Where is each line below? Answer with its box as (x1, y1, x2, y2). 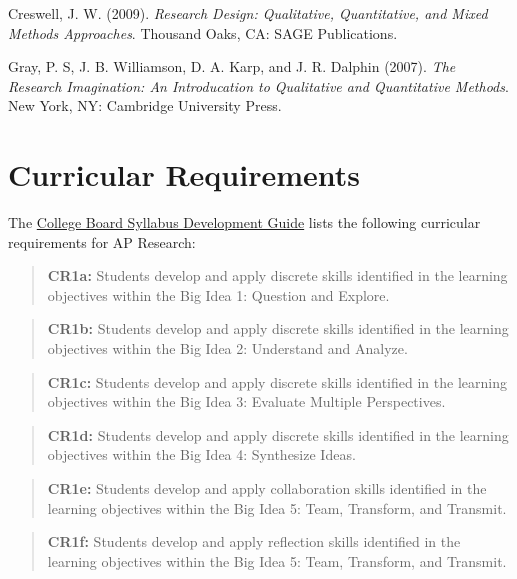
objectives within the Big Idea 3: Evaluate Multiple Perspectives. (47, 391, 446, 412)
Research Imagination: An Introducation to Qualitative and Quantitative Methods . (8, 75, 509, 96)
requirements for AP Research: (8, 231, 196, 252)
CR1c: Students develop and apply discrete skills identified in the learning (47, 371, 507, 392)
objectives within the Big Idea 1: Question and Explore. (47, 284, 390, 305)
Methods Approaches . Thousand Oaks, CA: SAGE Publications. (8, 22, 398, 43)
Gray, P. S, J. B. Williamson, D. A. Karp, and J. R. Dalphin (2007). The (8, 56, 456, 77)
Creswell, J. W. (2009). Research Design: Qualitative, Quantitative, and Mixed (8, 3, 488, 23)
